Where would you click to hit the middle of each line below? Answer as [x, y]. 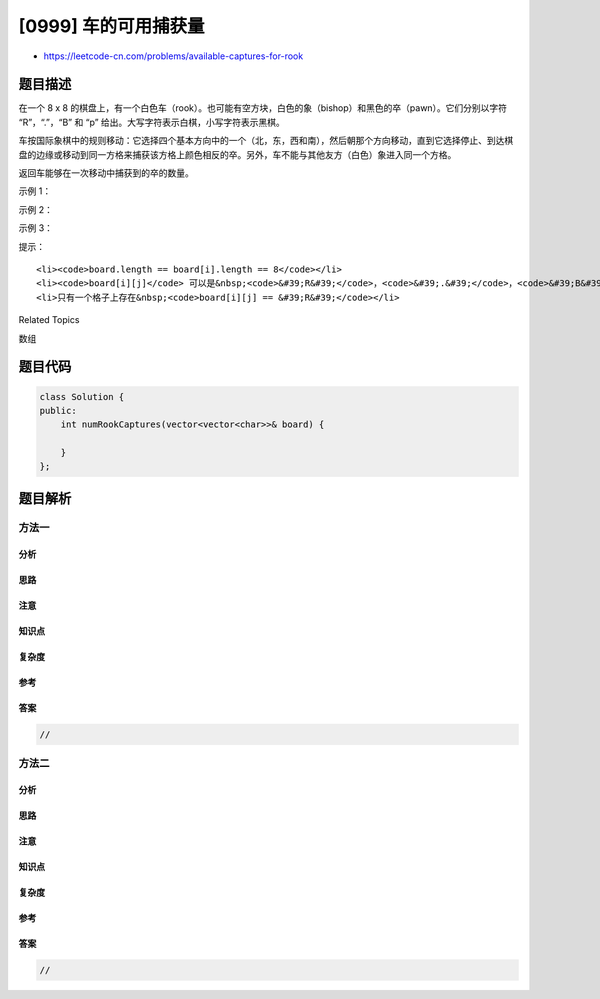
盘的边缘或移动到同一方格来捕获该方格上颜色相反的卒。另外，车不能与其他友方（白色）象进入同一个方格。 [237, 154]
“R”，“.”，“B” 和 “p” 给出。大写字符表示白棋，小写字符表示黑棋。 [151, 122]
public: [58, 410]
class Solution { [82, 396]
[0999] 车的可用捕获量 [111, 26]
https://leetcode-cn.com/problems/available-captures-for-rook [173, 56]
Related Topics [49, 320]
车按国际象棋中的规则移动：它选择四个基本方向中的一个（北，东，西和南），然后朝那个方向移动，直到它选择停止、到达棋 [266, 141]
